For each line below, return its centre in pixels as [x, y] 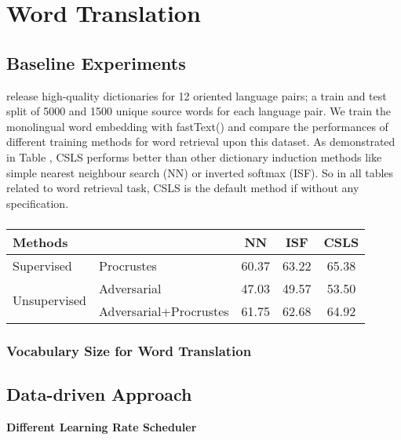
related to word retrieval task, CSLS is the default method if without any [183, 188]
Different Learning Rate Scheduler [102, 427]
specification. [38, 203]
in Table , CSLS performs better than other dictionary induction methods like [194, 156]
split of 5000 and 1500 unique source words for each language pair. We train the [199, 111]
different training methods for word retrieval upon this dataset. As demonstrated [201, 142]
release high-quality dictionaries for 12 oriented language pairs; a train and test [197, 95]
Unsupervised [50, 300]
